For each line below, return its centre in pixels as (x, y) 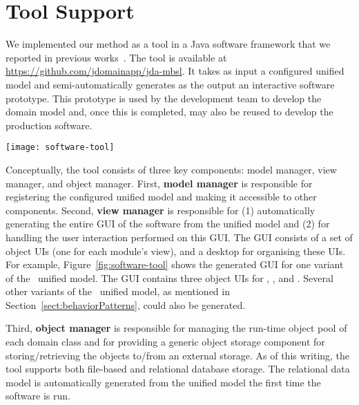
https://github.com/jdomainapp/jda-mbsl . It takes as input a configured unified (175, 71)
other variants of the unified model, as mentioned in (118, 291)
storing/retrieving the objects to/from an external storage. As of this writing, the (178, 355)
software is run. (38, 396)
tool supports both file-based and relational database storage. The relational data (178, 369)
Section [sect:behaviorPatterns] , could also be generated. (126, 304)
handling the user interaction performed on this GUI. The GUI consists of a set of (179, 237)
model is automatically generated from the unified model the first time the (163, 382)
